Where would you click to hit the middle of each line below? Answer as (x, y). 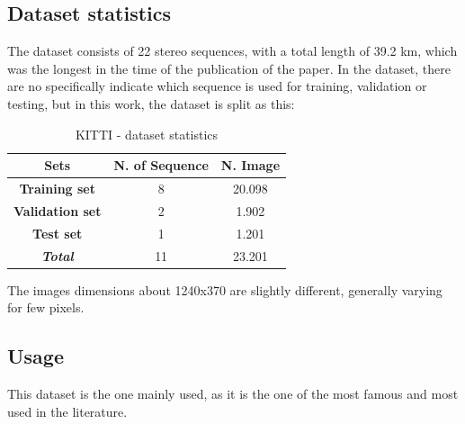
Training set (57, 189)
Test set (58, 233)
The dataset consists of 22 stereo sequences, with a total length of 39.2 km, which (232, 51)
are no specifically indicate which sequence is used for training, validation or (217, 86)
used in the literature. (67, 411)
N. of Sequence (161, 165)
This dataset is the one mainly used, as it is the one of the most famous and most (233, 394)
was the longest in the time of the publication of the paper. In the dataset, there (229, 68)
